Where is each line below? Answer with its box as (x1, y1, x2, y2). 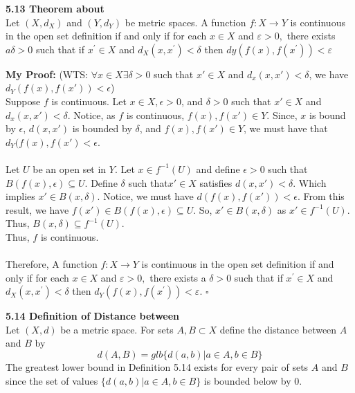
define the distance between (219, 322, 337, 336)
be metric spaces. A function (125, 15, 246, 29)
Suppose (6, 93, 41, 108)
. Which (293, 175, 327, 190)
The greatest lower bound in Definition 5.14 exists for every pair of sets (6, 360, 309, 374)
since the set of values (6, 373, 98, 387)
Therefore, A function (6, 257, 98, 271)
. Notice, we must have (97, 189, 194, 203)
